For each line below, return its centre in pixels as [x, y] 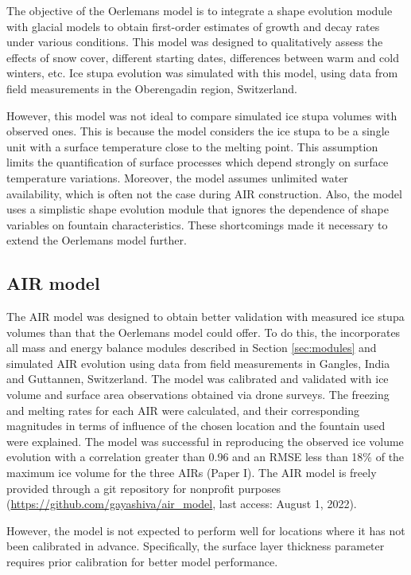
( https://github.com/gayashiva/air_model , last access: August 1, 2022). [182, 504]
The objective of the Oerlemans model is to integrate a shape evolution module [200, 10]
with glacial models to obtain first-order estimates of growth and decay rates [193, 26]
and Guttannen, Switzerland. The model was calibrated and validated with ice [198, 379]
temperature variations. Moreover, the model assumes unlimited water [177, 177]
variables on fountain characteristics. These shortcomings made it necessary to [197, 224]
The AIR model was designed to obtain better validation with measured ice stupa [205, 317]
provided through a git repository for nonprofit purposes [144, 488]
